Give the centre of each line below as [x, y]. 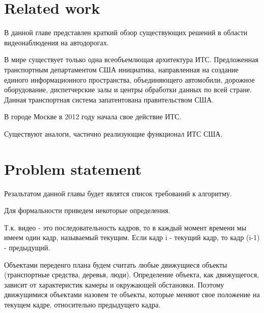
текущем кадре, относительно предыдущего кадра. [82, 304]
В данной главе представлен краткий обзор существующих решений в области [126, 32]
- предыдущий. [27, 247]
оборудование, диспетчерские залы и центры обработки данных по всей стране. [128, 89]
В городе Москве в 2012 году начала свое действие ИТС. [93, 116]
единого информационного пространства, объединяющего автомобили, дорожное [129, 79]
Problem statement [73, 168]
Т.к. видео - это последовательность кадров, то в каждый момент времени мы [125, 227]
